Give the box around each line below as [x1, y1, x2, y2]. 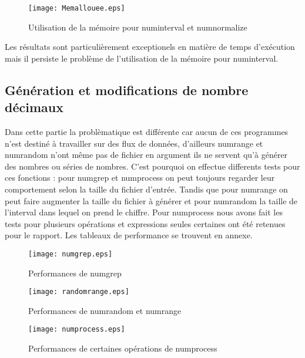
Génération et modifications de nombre [5, 80, 249, 99]
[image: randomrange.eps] [28, 288, 129, 296]
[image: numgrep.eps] [28, 249, 113, 258]
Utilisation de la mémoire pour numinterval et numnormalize [28, 21, 247, 33]
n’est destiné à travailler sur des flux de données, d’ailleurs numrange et [5, 137, 263, 149]
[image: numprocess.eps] [28, 325, 125, 334]
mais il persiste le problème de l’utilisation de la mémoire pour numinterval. [5, 52, 279, 64]
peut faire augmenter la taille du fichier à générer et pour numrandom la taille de [5, 194, 298, 207]
